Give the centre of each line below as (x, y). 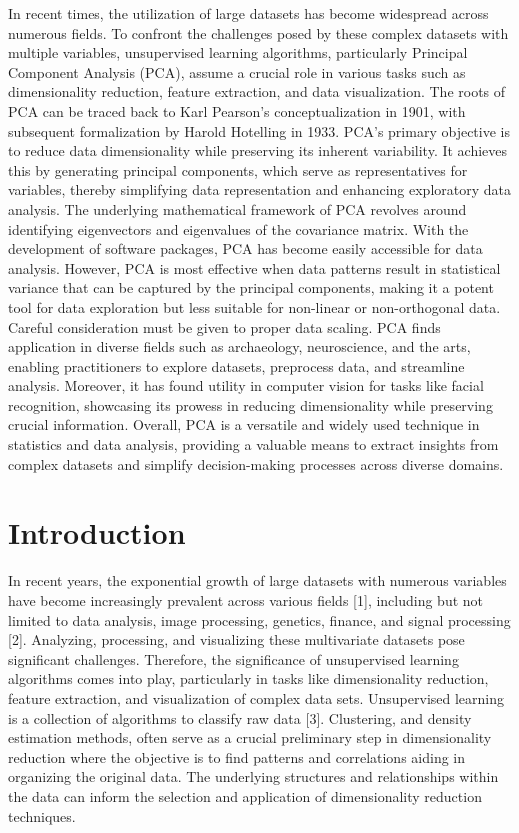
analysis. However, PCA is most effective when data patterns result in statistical (254, 267)
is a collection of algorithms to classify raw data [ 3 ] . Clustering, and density (240, 717)
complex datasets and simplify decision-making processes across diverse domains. (256, 463)
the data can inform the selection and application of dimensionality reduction (245, 795)
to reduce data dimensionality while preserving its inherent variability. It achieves (258, 150)
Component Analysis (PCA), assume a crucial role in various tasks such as (237, 71)
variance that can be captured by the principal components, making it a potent (251, 287)
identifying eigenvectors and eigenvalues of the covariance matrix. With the (238, 228)
